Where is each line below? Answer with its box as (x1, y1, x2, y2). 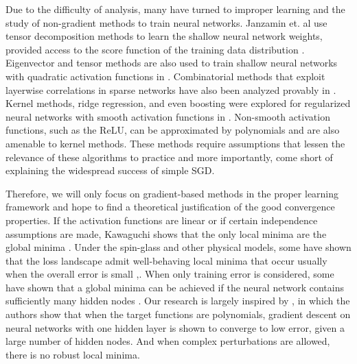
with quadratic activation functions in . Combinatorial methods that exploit (5, 69, 325, 83)
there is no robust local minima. (5, 347, 140, 361)
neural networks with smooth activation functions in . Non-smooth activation (5, 109, 330, 123)
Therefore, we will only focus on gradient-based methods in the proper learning (5, 186, 339, 200)
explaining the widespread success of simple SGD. (5, 163, 215, 178)
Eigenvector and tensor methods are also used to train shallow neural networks (5, 56, 338, 70)
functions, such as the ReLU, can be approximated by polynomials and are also (5, 123, 340, 137)
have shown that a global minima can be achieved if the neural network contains (5, 280, 344, 294)
